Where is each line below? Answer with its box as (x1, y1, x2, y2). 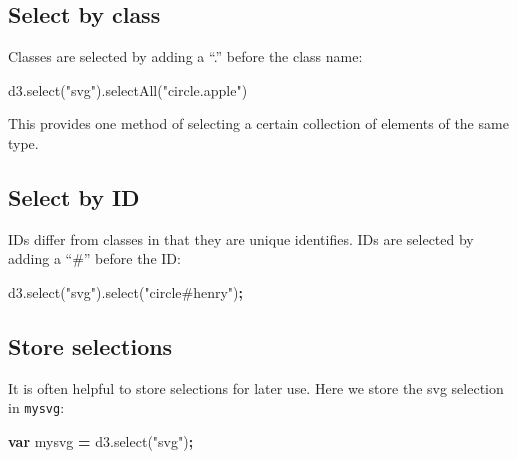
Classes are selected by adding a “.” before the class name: (8, 46, 363, 67)
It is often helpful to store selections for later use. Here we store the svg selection (8, 377, 504, 398)
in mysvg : (8, 397, 65, 418)
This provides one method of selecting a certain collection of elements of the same (8, 113, 509, 134)
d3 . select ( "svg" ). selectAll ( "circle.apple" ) (8, 79, 248, 100)
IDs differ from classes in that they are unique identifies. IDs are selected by (8, 228, 474, 249)
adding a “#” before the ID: (8, 248, 181, 269)
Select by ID (8, 181, 140, 212)
